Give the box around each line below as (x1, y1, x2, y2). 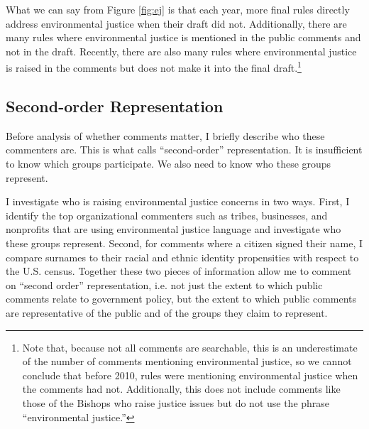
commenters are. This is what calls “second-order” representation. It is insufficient (6, 142, 363, 157)
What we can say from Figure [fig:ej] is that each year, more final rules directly (6, 2, 350, 16)
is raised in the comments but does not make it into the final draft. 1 (6, 58, 302, 75)
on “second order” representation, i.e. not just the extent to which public (6, 277, 323, 292)
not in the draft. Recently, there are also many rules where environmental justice (6, 43, 357, 58)
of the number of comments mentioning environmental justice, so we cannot (22, 354, 352, 369)
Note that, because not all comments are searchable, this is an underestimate (22, 340, 358, 354)
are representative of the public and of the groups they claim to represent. (6, 305, 328, 320)
